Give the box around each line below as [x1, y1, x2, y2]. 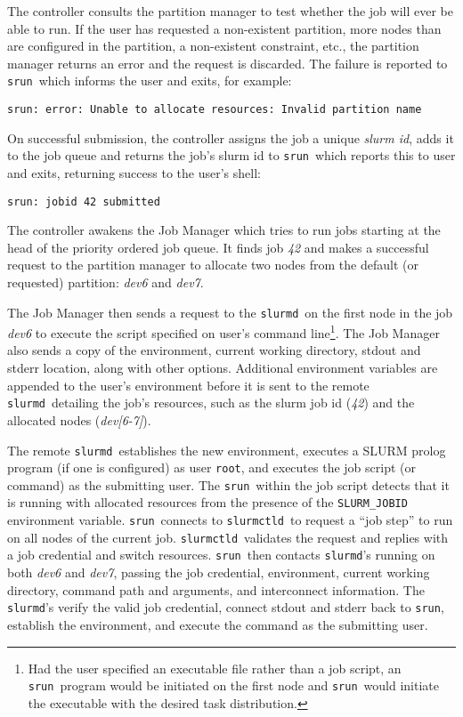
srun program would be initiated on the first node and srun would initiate [28, 676, 439, 695]
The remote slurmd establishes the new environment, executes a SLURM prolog [7, 440, 446, 459]
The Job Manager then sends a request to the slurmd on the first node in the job [7, 302, 453, 321]
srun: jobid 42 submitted [7, 195, 160, 208]
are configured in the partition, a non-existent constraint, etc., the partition [7, 36, 419, 55]
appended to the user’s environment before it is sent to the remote [7, 375, 370, 394]
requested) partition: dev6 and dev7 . [7, 272, 204, 291]
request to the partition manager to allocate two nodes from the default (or [7, 255, 418, 274]
